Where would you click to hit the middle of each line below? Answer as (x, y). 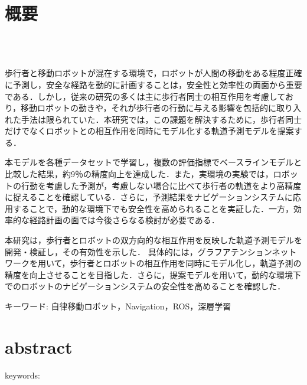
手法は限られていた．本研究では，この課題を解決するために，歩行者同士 (161, 119)
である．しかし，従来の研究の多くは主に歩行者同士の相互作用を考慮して (145, 96)
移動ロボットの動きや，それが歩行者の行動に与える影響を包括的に (149, 108)
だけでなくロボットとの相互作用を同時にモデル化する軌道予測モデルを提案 (149, 131)
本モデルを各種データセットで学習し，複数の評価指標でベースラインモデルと (153, 162)
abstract (39, 346)
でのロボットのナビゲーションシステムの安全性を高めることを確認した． (145, 286)
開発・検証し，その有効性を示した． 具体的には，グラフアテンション (138, 251)
